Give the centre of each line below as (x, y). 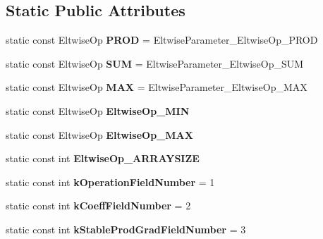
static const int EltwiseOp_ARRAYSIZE (103, 158)
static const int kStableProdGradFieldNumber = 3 (126, 229)
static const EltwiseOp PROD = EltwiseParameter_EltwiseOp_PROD (162, 40)
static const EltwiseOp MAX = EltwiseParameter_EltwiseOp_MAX (157, 87)
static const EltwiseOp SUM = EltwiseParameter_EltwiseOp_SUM (155, 63)
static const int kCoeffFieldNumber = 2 (98, 206)
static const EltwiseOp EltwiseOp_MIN (98, 110)
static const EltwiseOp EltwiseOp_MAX (99, 134)
